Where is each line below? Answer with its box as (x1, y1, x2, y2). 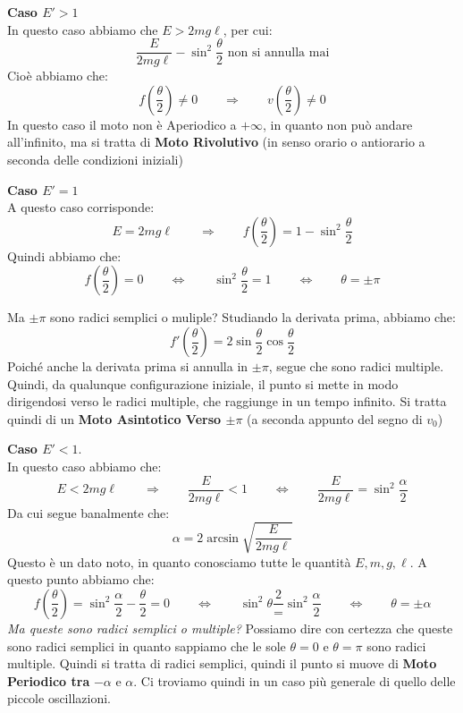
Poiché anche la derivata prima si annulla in (7, 357, 248, 375)
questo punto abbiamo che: (7, 570, 155, 589)
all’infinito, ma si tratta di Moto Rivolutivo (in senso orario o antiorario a (7, 132, 425, 151)
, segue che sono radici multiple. (268, 357, 444, 375)
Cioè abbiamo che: (7, 66, 108, 85)
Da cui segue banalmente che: (7, 503, 170, 522)
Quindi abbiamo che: (7, 246, 122, 265)
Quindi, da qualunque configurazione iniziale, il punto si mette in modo (7, 374, 399, 393)
